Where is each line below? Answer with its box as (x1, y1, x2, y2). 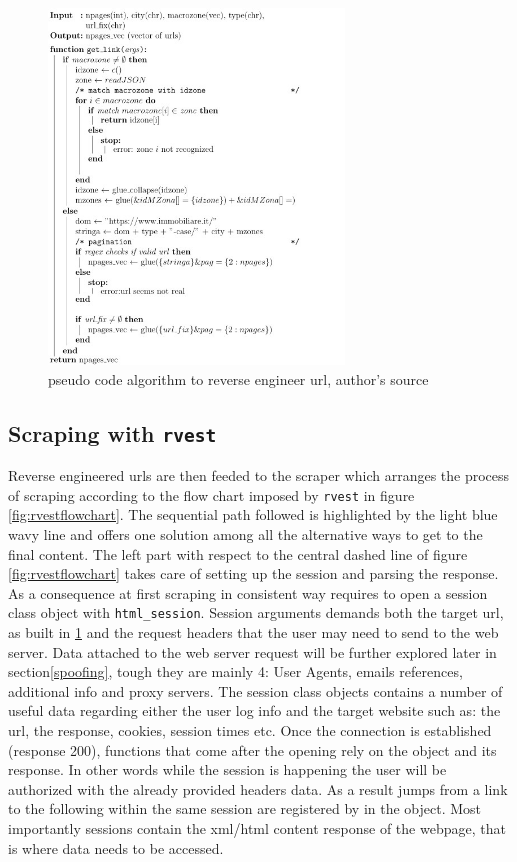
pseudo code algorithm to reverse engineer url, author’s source (48, 368, 429, 389)
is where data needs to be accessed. (8, 837, 224, 858)
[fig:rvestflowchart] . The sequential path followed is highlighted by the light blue (8, 504, 498, 525)
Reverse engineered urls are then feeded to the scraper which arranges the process (8, 465, 510, 486)
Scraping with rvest (8, 417, 217, 448)
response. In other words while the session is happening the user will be (8, 759, 447, 780)
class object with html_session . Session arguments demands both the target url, (8, 602, 504, 623)
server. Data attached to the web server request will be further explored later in (8, 641, 497, 662)
